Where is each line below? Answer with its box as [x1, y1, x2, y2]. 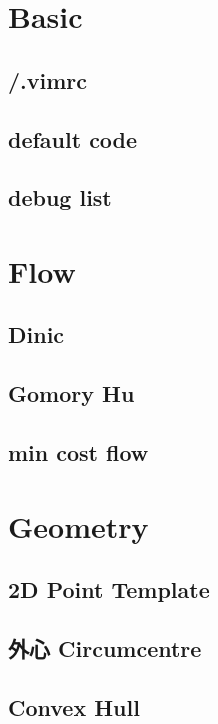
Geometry [8, 505, 149, 546]
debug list [8, 182, 112, 213]
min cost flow [8, 437, 149, 468]
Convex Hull [8, 691, 140, 722]
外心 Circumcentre [8, 632, 202, 663]
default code [8, 123, 138, 154]
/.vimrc [8, 64, 88, 95]
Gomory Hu [8, 378, 135, 409]
